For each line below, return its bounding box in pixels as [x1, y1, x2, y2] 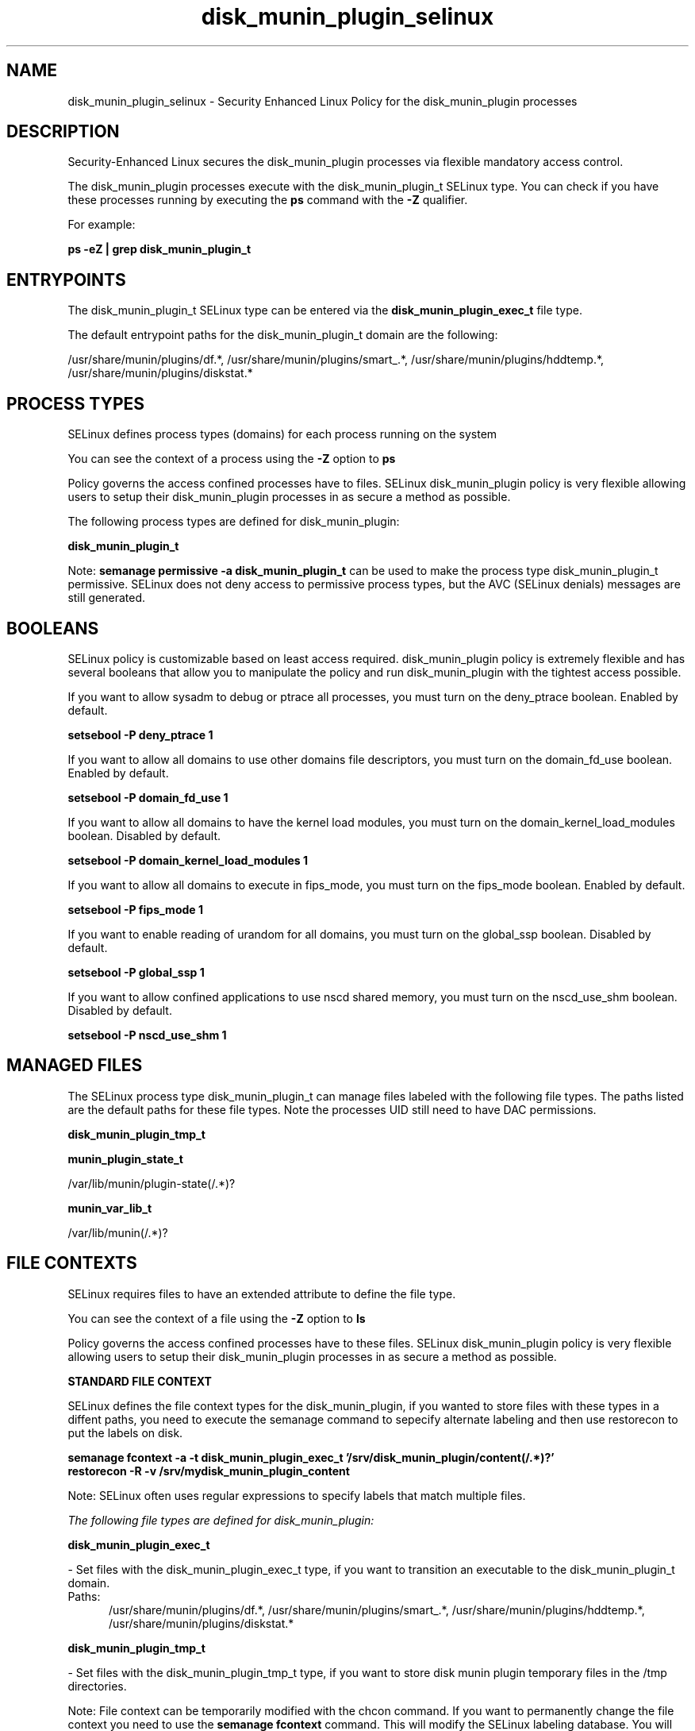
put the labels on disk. [67, 1425, 183, 1440]
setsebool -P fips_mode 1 [67, 902, 203, 916]
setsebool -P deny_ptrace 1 [67, 727, 213, 742]
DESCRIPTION [6, 121, 120, 142]
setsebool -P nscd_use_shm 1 [67, 1027, 227, 1042]
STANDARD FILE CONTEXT [67, 1374, 212, 1388]
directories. [67, 1679, 127, 1693]
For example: [67, 218, 136, 232]
